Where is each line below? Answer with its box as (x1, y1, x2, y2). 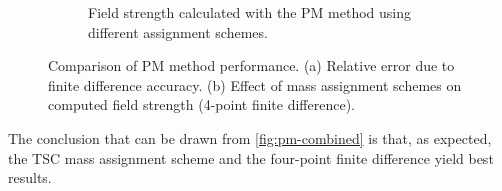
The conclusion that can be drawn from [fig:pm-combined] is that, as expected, (8, 127, 492, 148)
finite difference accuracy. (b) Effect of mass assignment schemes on (48, 74, 462, 95)
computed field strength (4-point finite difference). (48, 94, 356, 115)
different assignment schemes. (88, 21, 268, 42)
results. (8, 167, 52, 188)
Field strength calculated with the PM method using (88, 2, 411, 22)
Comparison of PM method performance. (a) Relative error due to (48, 55, 455, 76)
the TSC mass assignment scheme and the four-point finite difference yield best (8, 147, 494, 168)
